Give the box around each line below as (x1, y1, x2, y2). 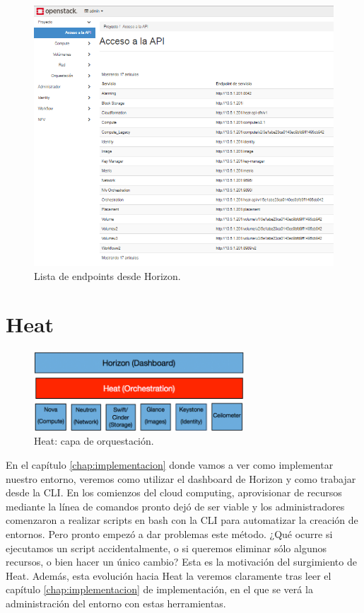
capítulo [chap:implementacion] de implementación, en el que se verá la (6, 582, 313, 597)
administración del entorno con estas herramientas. (6, 596, 226, 611)
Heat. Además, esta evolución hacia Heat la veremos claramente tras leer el (6, 568, 331, 583)
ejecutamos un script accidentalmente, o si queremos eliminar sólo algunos (6, 540, 327, 555)
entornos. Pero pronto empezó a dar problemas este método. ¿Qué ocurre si (6, 527, 333, 542)
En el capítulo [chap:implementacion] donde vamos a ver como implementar (6, 457, 334, 472)
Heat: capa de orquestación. (34, 433, 154, 448)
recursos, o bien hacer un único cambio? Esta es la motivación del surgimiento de (6, 554, 357, 569)
